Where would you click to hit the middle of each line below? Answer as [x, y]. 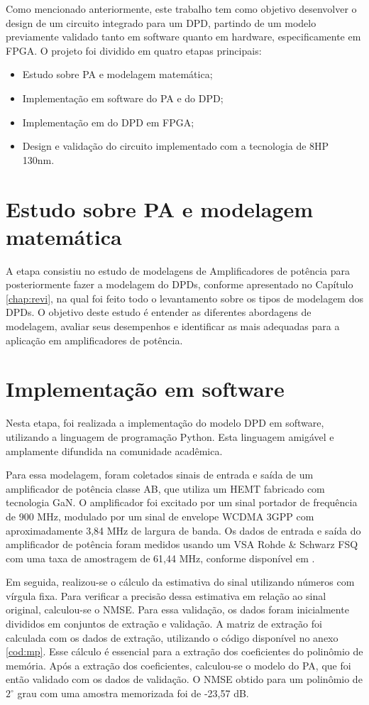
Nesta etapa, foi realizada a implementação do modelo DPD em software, [165, 423]
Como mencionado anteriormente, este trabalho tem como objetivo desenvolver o [181, 9]
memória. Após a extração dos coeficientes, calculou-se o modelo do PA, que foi [178, 665]
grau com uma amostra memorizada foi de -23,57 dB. [133, 693]
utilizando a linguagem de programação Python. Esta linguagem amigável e [170, 436]
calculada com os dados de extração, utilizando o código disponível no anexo [172, 637]
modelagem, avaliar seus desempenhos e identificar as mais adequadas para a [173, 326]
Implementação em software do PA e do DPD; [123, 98]
